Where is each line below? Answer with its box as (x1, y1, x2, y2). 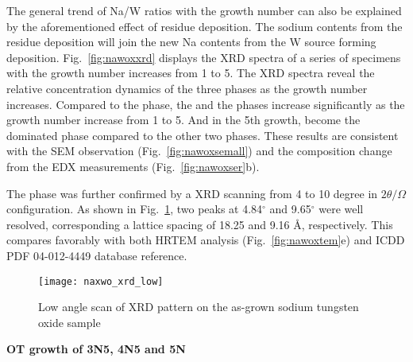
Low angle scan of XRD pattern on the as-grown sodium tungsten (38, 298, 359, 315)
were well (318, 200, 364, 217)
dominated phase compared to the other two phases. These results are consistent (6, 127, 399, 143)
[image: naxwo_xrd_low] (38, 275, 164, 287)
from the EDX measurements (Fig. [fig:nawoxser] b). (6, 158, 260, 174)
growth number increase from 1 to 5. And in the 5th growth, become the (6, 111, 361, 128)
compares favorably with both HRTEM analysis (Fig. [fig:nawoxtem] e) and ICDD (6, 232, 405, 248)
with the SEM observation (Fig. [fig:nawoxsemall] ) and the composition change (6, 142, 392, 159)
